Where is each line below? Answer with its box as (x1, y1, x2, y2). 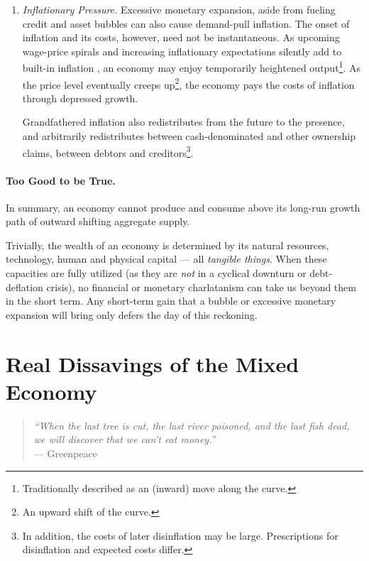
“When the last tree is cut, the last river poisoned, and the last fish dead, (33, 418, 350, 432)
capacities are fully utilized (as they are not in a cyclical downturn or (6, 266, 307, 280)
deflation (6, 279, 43, 294)
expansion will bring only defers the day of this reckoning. (6, 307, 258, 322)
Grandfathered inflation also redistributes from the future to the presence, (22, 114, 345, 129)
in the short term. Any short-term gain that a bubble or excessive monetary (6, 293, 336, 308)
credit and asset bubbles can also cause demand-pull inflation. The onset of (22, 16, 350, 31)
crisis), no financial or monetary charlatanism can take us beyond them (46, 279, 356, 294)
